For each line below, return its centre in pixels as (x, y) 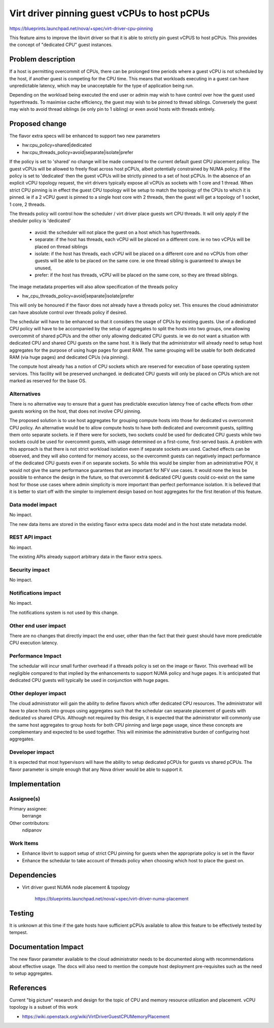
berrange (32, 816)
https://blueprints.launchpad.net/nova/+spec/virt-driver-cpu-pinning (81, 28)
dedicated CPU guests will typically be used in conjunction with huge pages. (89, 680)
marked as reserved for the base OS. (48, 381)
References (28, 988)
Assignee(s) (25, 799)
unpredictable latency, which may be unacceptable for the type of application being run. (101, 86)
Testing (22, 913)
